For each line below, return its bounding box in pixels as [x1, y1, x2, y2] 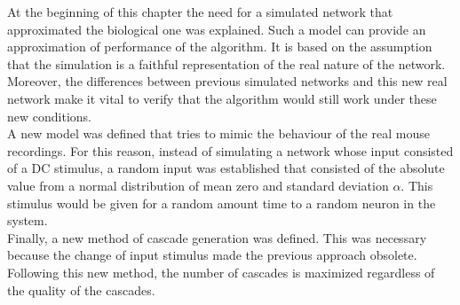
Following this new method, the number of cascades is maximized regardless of [7, 262, 435, 281]
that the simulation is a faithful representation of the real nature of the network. [7, 54, 446, 73]
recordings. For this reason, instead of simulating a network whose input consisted [7, 141, 454, 160]
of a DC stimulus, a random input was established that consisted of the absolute [7, 159, 445, 177]
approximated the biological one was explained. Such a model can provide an [7, 20, 426, 38]
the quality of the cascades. [7, 280, 155, 299]
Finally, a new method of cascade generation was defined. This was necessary [7, 228, 427, 246]
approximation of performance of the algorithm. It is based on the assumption [7, 37, 432, 56]
